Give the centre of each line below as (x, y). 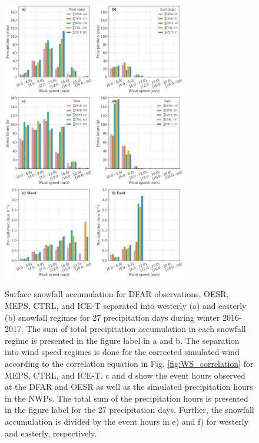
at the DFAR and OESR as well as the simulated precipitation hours (129, 387)
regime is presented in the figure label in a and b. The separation (122, 340)
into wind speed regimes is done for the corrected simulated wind (122, 352)
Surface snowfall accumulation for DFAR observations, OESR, (117, 294)
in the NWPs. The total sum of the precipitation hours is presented (127, 398)
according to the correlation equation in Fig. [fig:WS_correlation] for (129, 364)
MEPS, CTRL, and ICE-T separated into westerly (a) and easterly (126, 306)
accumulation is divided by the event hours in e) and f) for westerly (127, 421)
